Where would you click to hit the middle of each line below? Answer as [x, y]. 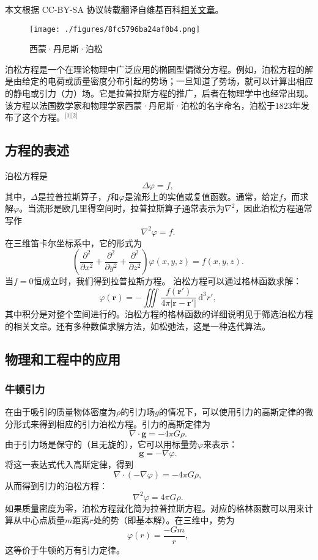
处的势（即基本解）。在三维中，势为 [164, 520]
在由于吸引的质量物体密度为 [61, 412]
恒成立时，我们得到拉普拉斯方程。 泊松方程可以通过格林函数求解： [168, 281]
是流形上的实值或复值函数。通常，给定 [202, 196]
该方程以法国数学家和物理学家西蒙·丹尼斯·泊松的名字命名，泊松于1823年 [153, 105]
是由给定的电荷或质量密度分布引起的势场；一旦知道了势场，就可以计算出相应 [159, 81]
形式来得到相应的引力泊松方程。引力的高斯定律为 [112, 423]
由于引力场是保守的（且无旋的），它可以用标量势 [101, 444]
